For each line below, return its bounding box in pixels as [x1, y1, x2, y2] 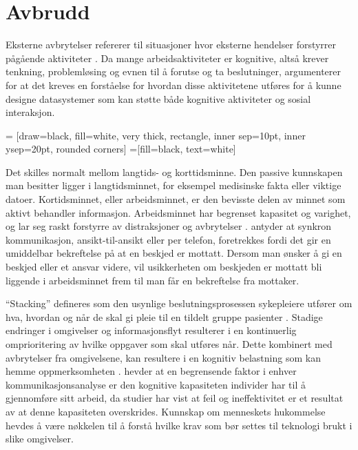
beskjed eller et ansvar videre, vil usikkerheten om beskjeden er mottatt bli [6, 260, 322, 274]
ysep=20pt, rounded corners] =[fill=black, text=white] [6, 141, 236, 156]
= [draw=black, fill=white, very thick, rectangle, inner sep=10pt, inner [6, 128, 306, 142]
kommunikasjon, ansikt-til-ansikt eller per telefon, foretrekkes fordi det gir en [6, 232, 331, 246]
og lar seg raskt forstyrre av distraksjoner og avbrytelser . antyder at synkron [6, 219, 332, 233]
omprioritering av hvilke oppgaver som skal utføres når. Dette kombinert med [6, 337, 333, 351]
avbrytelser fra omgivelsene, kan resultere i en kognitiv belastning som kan [6, 350, 321, 364]
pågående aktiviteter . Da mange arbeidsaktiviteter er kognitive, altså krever [6, 50, 329, 65]
